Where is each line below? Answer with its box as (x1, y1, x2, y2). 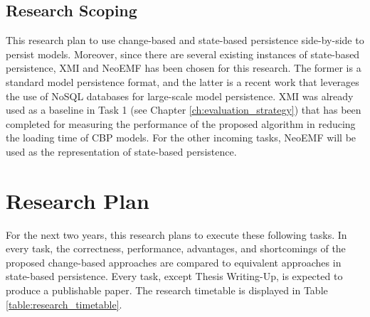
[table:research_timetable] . (6, 296, 122, 311)
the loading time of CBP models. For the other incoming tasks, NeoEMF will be (6, 130, 356, 145)
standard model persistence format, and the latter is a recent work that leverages (6, 74, 359, 89)
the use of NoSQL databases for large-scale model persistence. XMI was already (6, 88, 354, 103)
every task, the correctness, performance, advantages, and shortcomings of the (6, 241, 346, 256)
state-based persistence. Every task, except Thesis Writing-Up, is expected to (6, 269, 343, 284)
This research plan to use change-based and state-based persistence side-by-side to (6, 33, 364, 48)
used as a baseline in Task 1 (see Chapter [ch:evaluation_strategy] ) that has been (6, 102, 361, 117)
